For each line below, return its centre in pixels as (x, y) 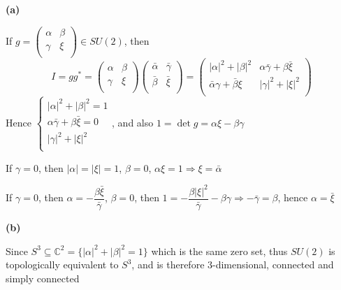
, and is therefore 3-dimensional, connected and (233, 264)
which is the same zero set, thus (219, 251)
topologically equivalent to (62, 264)
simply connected (43, 278)
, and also (133, 122)
